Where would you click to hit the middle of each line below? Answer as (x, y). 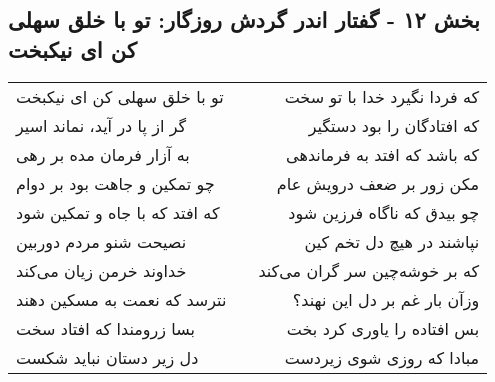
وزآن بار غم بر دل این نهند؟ (386, 299)
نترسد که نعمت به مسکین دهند (121, 299)
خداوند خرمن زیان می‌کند (101, 270)
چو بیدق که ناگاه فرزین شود (384, 212)
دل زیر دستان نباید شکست (107, 357)
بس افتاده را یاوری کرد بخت (383, 328)
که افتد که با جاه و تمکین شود (118, 212)
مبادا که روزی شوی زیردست (382, 357)
